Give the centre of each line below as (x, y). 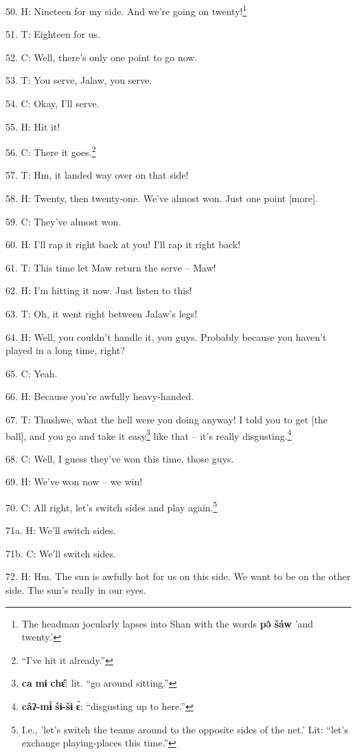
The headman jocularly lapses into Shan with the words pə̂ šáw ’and (168, 623)
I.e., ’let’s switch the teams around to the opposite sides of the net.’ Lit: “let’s (185, 729)
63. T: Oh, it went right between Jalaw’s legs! (102, 314)
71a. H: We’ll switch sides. (61, 530)
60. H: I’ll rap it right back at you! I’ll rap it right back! (123, 244)
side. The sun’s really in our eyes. (76, 590)
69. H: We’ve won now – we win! (74, 481)
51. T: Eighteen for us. (53, 34)
